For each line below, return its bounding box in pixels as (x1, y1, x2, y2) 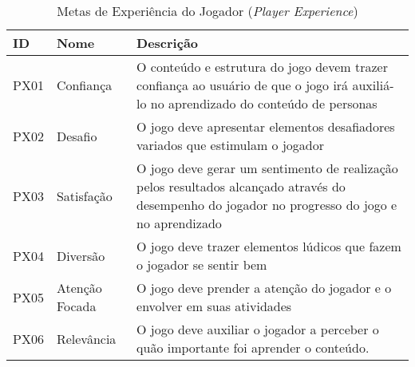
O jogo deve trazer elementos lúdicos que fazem (136, 237, 401, 255)
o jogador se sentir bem (136, 255, 267, 274)
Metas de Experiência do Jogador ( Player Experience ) (57, 2, 358, 20)
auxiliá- (352, 76, 394, 94)
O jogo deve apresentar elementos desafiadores (136, 117, 395, 136)
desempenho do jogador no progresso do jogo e (136, 195, 397, 214)
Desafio (56, 126, 97, 145)
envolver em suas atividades (136, 297, 292, 315)
